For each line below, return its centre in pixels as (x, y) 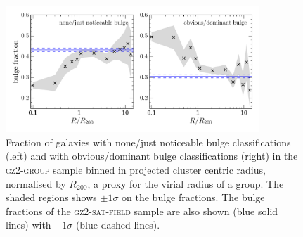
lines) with (28, 225)
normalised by (36, 183)
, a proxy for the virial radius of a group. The (186, 183)
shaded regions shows (51, 197)
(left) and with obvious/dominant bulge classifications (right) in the (152, 156)
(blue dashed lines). (118, 225)
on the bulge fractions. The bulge (193, 197)
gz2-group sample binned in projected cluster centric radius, (136, 169)
